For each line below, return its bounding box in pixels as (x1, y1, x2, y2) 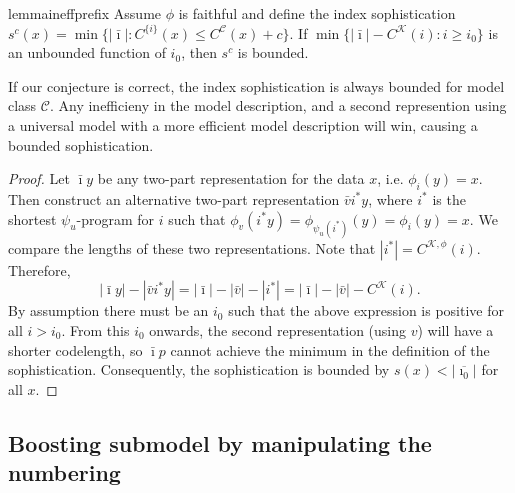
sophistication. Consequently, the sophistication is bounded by (8, 359, 390, 380)
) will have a (417, 319, 494, 340)
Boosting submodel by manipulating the (8, 427, 432, 458)
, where (368, 188, 413, 209)
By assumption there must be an (8, 300, 209, 321)
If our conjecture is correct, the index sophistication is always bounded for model (8, 75, 505, 96)
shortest (8, 208, 57, 229)
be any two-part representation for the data (97, 168, 365, 189)
